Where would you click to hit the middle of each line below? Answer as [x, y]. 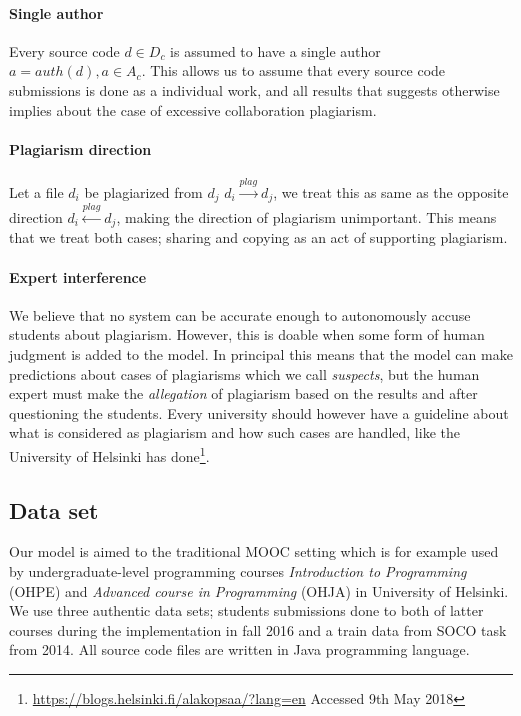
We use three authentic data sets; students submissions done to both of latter [246, 610]
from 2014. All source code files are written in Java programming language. [239, 649]
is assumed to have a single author [275, 50]
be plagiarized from [143, 191]
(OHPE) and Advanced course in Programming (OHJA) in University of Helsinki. [259, 590]
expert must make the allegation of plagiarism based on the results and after [243, 393]
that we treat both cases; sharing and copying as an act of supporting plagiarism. [258, 237]
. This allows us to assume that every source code [293, 70]
